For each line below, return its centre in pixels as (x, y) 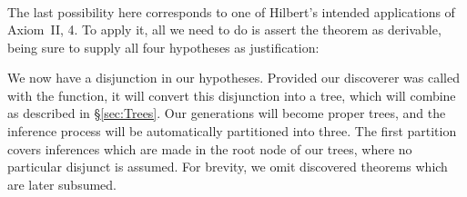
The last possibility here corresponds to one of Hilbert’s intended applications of (231, 11)
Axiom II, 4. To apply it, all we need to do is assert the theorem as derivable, (224, 30)
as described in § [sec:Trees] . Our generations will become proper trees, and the (227, 113)
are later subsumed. (62, 184)
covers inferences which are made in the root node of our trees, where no (210, 148)
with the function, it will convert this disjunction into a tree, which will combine (232, 95)
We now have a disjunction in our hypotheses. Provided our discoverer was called (233, 78)
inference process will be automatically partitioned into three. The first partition (232, 131)
